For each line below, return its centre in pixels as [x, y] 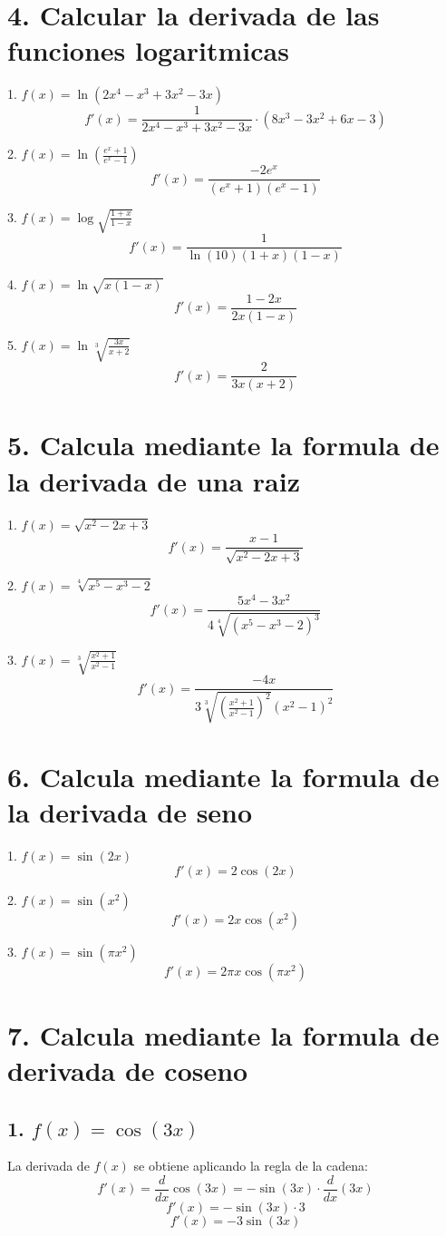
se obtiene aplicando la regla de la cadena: [251, 1166]
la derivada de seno [130, 812]
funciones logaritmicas [148, 50]
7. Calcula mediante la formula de [223, 1034]
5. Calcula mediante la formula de [223, 445]
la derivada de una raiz [154, 480]
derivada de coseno [128, 1071]
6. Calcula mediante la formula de [223, 776]
